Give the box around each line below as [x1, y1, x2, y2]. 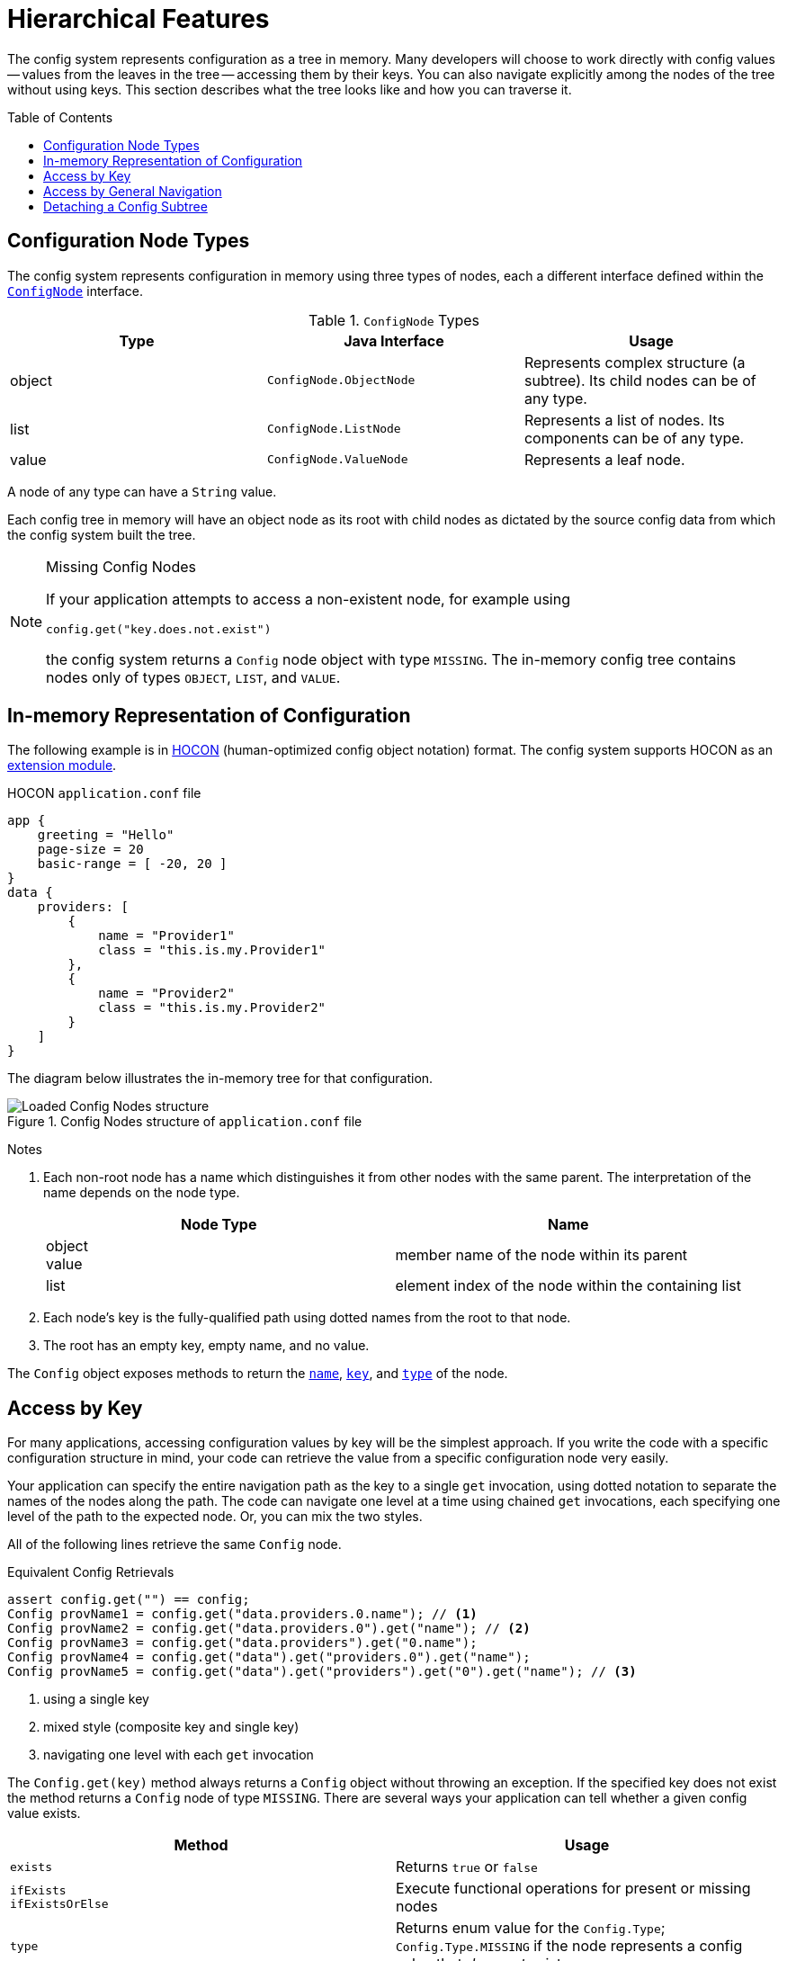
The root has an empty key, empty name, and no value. [43, 1338, 370, 1354]
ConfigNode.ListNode [266, 422, 401, 436]
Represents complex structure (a [523, 353, 746, 372]
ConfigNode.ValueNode [266, 452, 408, 467]
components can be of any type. [523, 428, 745, 447]
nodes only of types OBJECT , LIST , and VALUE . [46, 667, 341, 686]
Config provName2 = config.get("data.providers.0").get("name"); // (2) [7, 1621, 531, 1636]
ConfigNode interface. [7, 282, 144, 299]
